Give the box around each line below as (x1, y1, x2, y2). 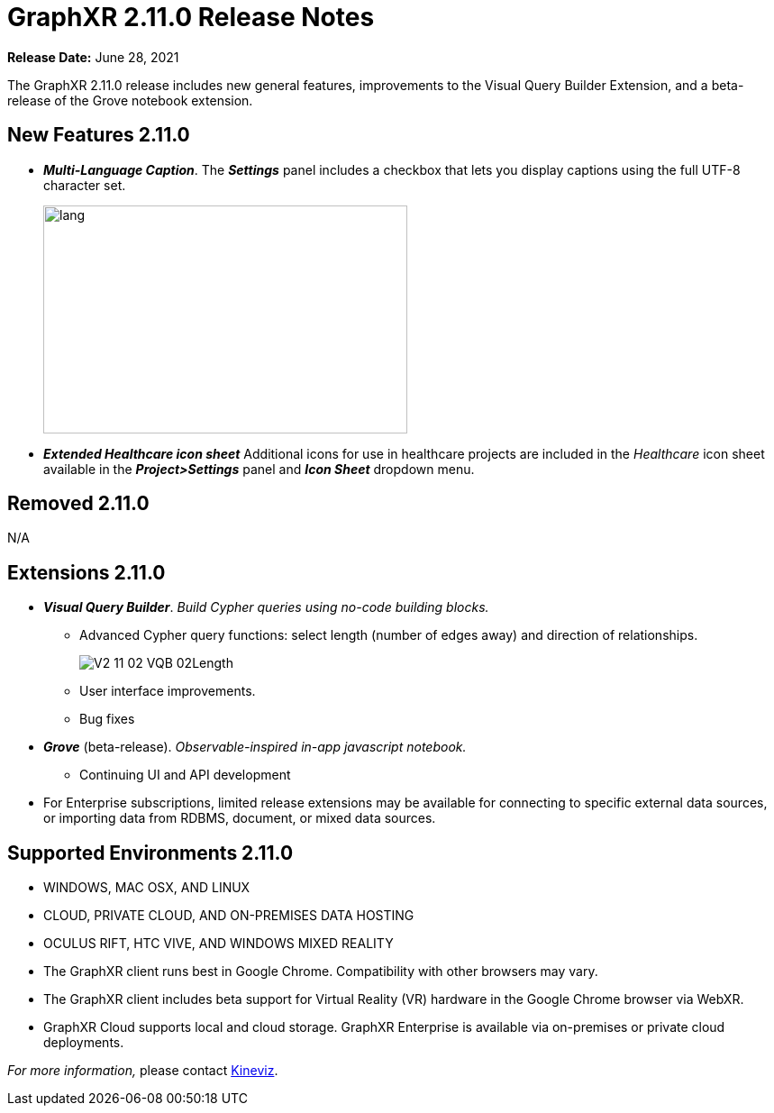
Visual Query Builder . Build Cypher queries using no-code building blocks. (43, 599, 489, 616)
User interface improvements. (79, 683, 256, 699)
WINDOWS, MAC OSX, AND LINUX (43, 880, 250, 896)
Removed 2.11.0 (7, 492, 150, 515)
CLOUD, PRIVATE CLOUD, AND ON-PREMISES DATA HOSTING (43, 908, 414, 924)
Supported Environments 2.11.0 (7, 841, 294, 864)
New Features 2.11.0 (7, 123, 190, 147)
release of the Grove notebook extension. (7, 92, 253, 108)
